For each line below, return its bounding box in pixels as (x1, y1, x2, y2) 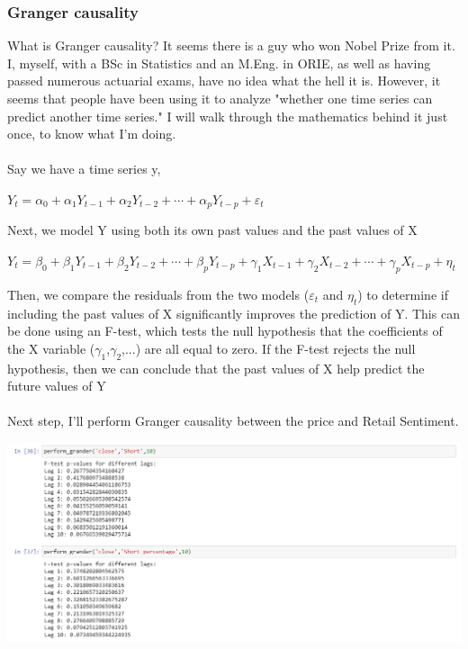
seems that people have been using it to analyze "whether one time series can (7, 89, 433, 107)
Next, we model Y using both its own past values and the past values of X (7, 221, 418, 239)
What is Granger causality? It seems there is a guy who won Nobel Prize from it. (7, 36, 455, 55)
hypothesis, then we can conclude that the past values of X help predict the (7, 358, 425, 377)
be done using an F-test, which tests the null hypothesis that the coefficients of (7, 321, 443, 340)
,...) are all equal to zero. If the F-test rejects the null (121, 338, 416, 357)
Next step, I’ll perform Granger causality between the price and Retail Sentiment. (7, 411, 459, 430)
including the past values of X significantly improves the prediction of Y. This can (7, 303, 460, 322)
